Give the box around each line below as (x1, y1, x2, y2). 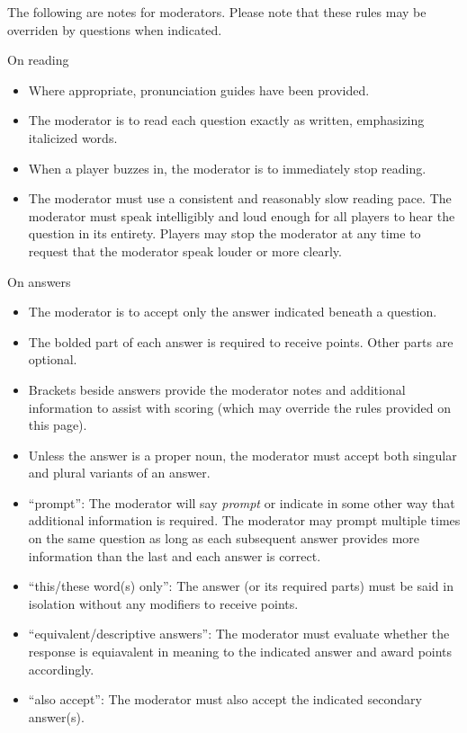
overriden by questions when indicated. (7, 20, 222, 39)
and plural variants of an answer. (28, 463, 211, 482)
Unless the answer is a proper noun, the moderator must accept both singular (28, 445, 457, 464)
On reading (7, 50, 69, 69)
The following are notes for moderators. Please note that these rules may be (7, 3, 427, 21)
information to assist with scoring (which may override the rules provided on (28, 398, 452, 416)
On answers (7, 272, 71, 291)
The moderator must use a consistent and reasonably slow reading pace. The (28, 189, 452, 208)
